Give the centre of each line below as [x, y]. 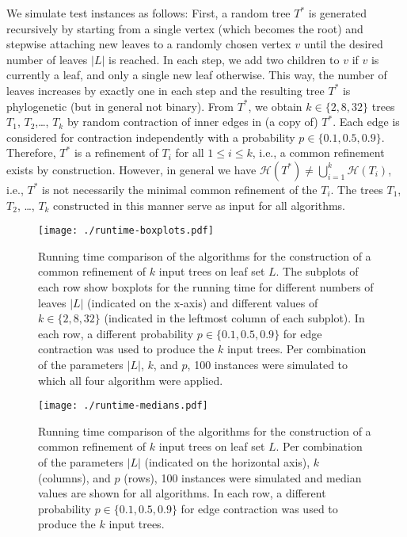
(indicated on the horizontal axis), [227, 461]
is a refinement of [116, 152]
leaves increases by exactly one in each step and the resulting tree [165, 90]
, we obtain [275, 106]
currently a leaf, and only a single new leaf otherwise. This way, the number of [197, 75]
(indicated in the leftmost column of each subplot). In [234, 318]
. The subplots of [317, 271]
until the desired [343, 44]
